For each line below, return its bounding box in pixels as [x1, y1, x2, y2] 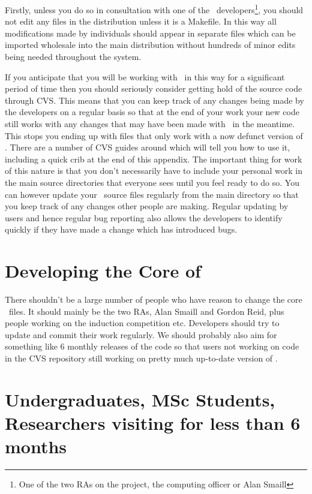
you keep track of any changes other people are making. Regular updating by [5, 200, 289, 212]
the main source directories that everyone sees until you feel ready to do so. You [5, 176, 299, 188]
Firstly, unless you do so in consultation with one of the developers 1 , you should [5, 2, 304, 16]
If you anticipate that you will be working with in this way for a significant [5, 70, 285, 83]
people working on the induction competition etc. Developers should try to [5, 317, 280, 329]
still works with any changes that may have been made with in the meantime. [5, 118, 295, 129]
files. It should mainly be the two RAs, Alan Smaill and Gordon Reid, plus [8, 305, 284, 317]
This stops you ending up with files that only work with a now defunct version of [5, 129, 303, 141]
